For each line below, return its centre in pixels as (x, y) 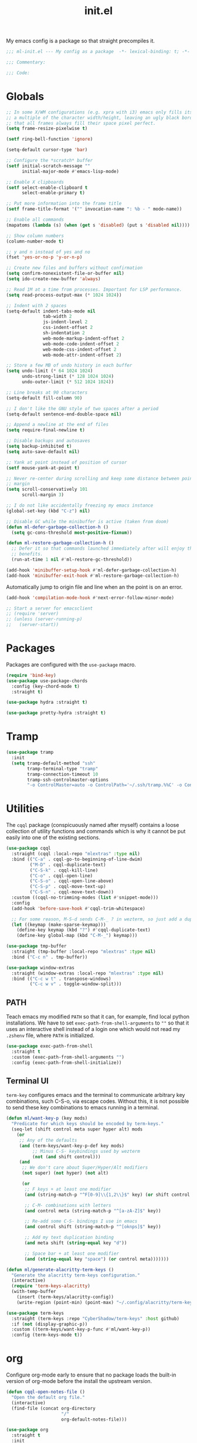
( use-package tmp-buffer (36, 946)
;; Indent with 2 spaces (36, 305)
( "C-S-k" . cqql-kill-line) (64, 870)
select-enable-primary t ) (53, 193)
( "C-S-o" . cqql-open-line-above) (72, 881)
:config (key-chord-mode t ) (46, 686)
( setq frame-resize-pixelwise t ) (47, 129)
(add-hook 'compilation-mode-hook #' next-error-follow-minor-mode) (90, 598)
